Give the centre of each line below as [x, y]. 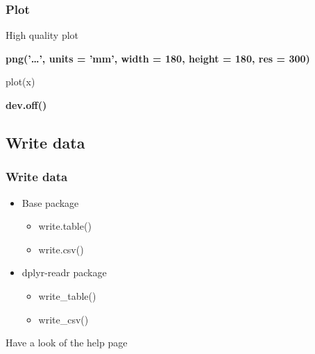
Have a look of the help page [67, 343]
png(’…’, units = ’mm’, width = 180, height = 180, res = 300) [158, 58]
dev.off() [26, 105]
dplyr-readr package [64, 272]
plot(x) [20, 82]
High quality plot [42, 35]
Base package [50, 202]
